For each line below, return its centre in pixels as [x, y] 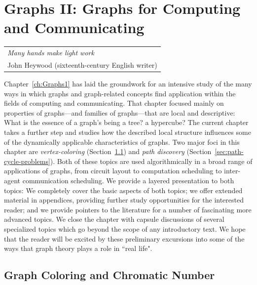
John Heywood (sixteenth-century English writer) [82, 64]
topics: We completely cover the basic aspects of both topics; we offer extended [123, 190]
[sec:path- [229, 151]
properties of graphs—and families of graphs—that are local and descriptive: [120, 112]
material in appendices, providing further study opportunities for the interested [124, 200]
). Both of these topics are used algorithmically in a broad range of [151, 161]
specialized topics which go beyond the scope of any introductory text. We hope [125, 228]
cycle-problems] [27, 161]
